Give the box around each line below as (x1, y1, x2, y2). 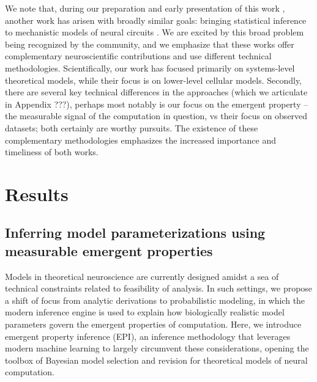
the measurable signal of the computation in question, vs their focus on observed (5, 109, 308, 122)
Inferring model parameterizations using (5, 223, 266, 242)
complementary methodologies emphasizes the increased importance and (5, 133, 276, 146)
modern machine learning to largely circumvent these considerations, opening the (5, 342, 309, 354)
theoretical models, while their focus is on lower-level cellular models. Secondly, (5, 73, 302, 86)
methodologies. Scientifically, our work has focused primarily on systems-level (5, 61, 295, 74)
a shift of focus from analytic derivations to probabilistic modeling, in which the (5, 293, 305, 306)
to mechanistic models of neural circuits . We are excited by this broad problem (5, 26, 304, 39)
